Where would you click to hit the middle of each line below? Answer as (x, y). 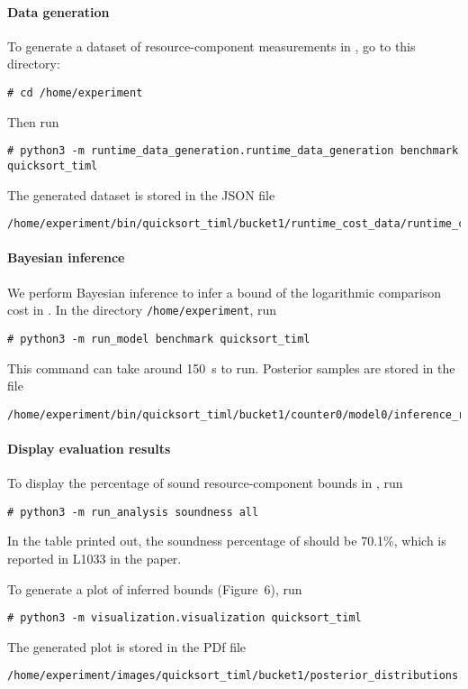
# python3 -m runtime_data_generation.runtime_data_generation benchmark (233, 151)
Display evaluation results (89, 448)
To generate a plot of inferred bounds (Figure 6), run (155, 588)
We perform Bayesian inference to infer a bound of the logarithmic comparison (225, 292)
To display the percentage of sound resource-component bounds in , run (205, 483)
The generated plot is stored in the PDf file (127, 646)
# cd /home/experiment (75, 92)
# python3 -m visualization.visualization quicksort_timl (184, 618)
